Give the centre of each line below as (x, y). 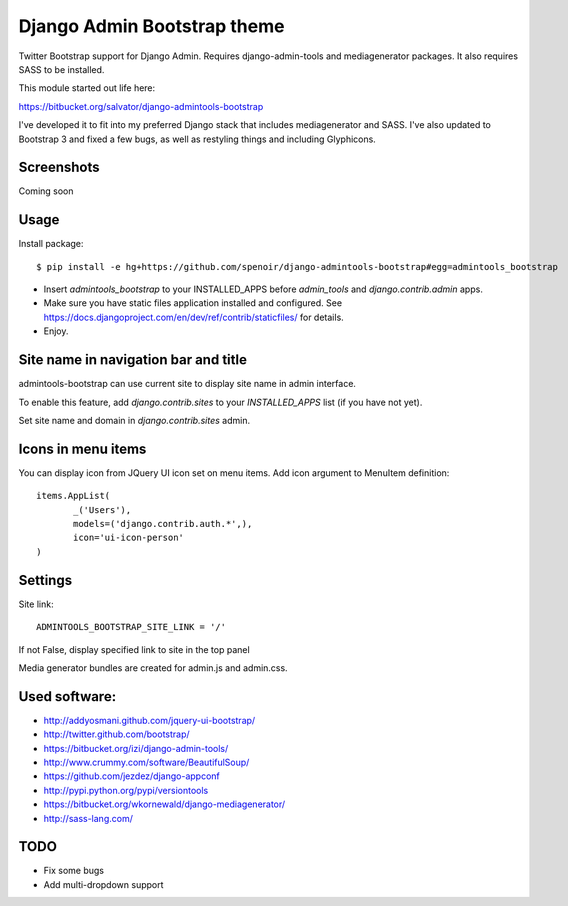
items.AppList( (73, 496)
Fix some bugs (74, 871)
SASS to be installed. (61, 69)
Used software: (67, 696)
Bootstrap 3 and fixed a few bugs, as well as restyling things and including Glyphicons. (197, 139)
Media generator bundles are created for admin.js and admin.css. (153, 667)
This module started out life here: (87, 88)
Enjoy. (56, 331)
